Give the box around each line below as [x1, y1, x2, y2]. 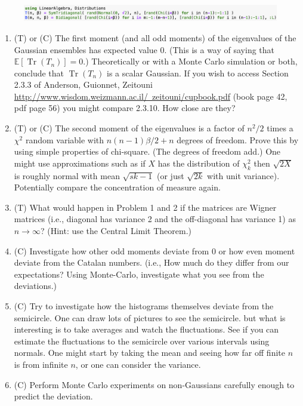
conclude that [14, 66, 64, 79]
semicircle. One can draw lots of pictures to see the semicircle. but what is [14, 311, 286, 324]
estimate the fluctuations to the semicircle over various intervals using [14, 334, 270, 347]
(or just [157, 169, 184, 182]
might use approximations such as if [14, 156, 146, 169]
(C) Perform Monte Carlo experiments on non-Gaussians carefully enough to [14, 378, 295, 390]
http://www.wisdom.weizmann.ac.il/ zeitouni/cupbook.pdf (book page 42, [14, 90, 287, 102]
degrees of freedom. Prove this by [177, 133, 299, 146]
